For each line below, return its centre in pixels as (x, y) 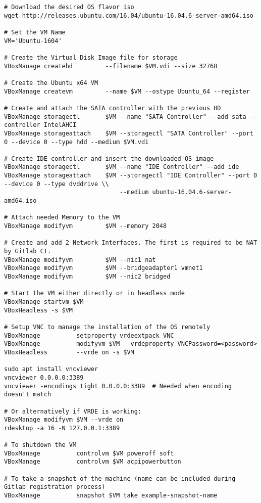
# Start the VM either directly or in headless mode (94, 293)
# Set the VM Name (35, 32)
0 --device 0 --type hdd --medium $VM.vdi (76, 142)
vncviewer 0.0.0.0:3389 (44, 377)
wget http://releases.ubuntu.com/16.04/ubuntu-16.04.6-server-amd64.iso (129, 15)
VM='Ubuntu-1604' (33, 41)
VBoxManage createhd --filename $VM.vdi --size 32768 (111, 66)
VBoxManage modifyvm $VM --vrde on (64, 420)
